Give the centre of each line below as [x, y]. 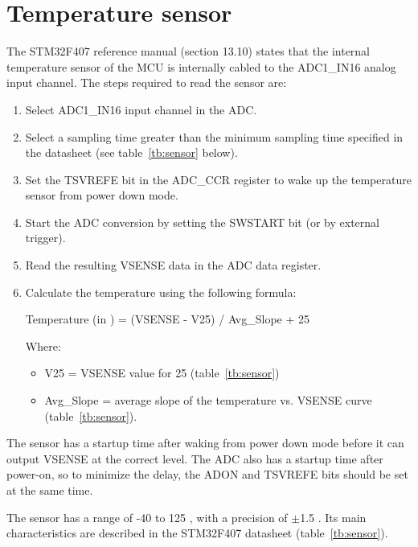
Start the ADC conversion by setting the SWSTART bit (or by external [202, 222]
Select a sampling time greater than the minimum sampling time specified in [214, 136]
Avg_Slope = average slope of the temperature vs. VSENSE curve [208, 400]
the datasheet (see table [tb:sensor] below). [131, 152]
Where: [43, 345]
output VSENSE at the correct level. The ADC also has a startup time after [195, 458]
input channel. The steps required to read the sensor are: [147, 82]
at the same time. [50, 490]
